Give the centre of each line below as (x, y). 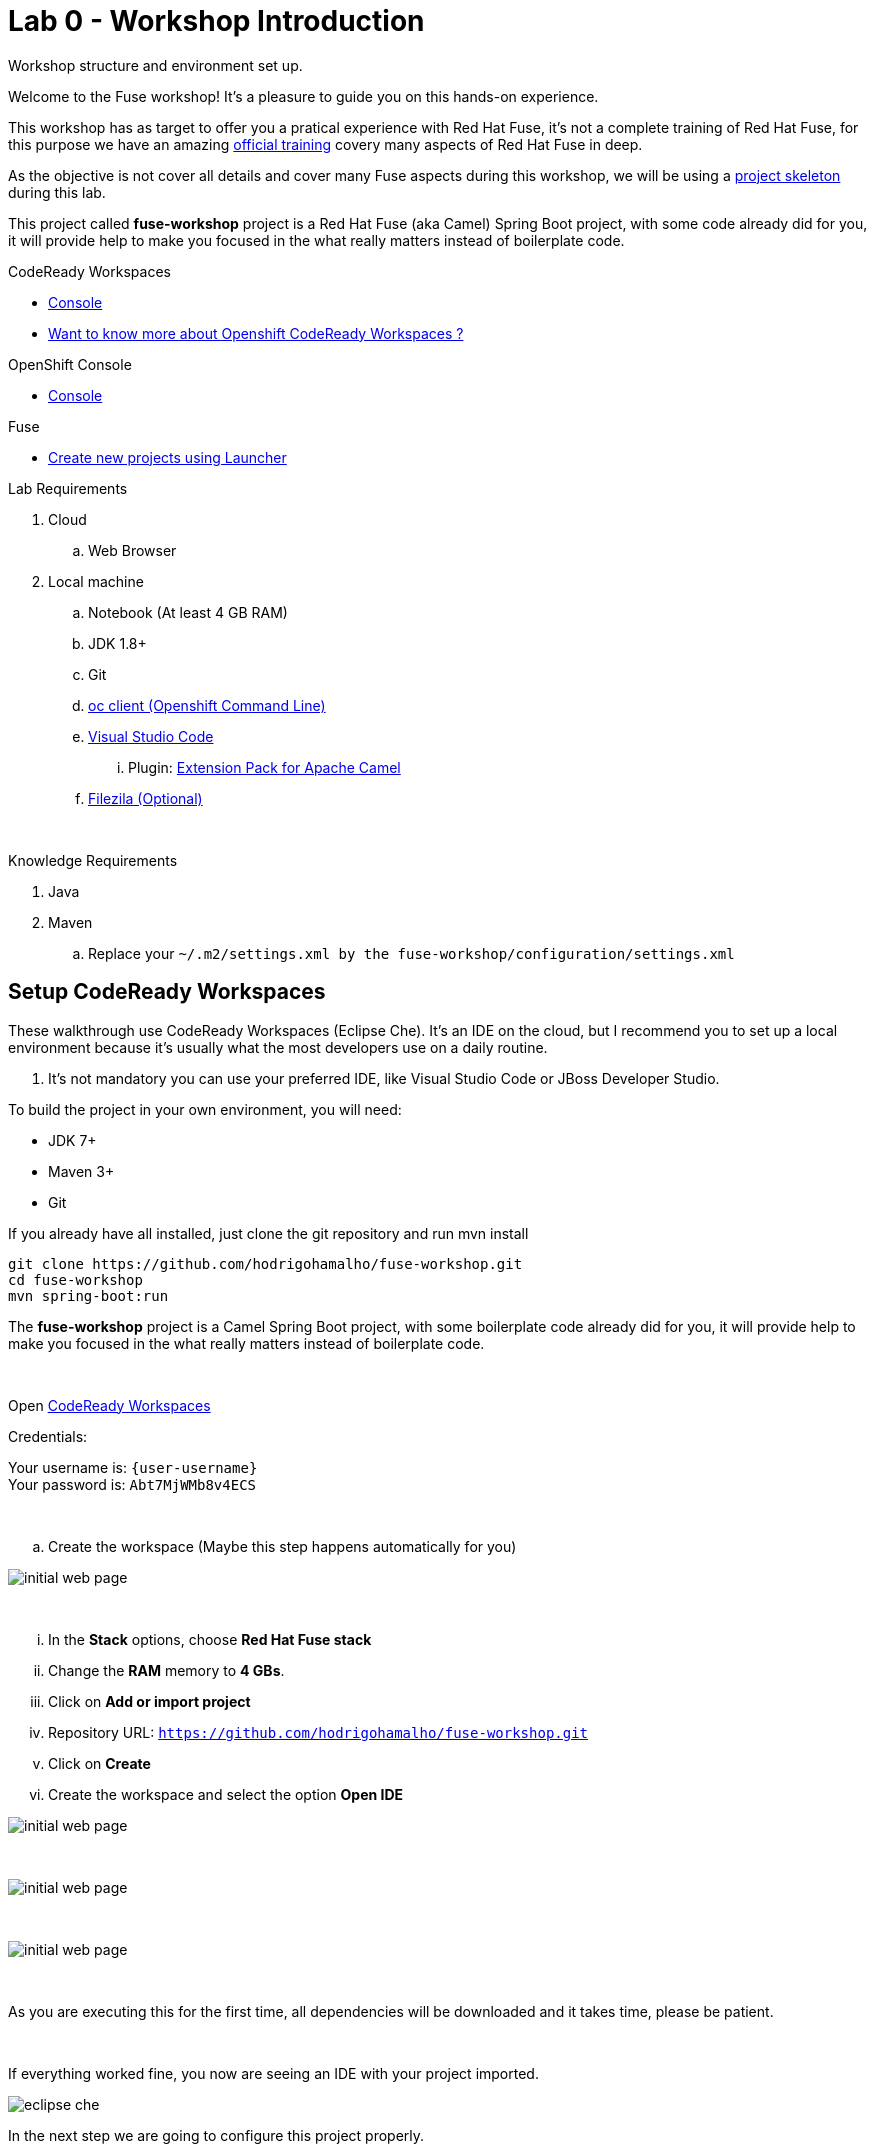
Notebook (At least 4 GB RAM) (188, 612)
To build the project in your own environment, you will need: (205, 1109)
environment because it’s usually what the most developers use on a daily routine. (278, 1047)
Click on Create (99, 1763)
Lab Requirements (68, 488)
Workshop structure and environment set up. (155, 65)
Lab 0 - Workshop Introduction (216, 21)
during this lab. (57, 192)
